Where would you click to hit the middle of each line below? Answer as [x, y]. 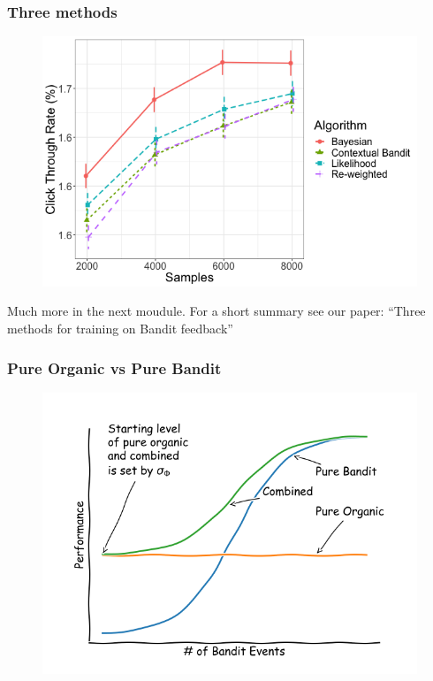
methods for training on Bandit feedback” [120, 329]
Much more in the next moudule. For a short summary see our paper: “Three [216, 311]
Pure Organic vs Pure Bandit [114, 367]
